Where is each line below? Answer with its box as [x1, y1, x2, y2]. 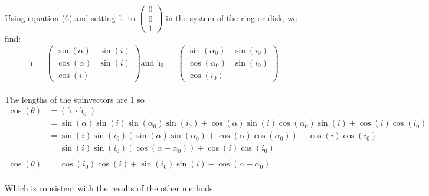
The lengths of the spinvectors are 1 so [5, 93, 145, 105]
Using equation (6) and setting [5, 11, 116, 24]
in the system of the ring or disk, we [166, 11, 297, 24]
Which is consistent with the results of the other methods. [5, 181, 215, 194]
